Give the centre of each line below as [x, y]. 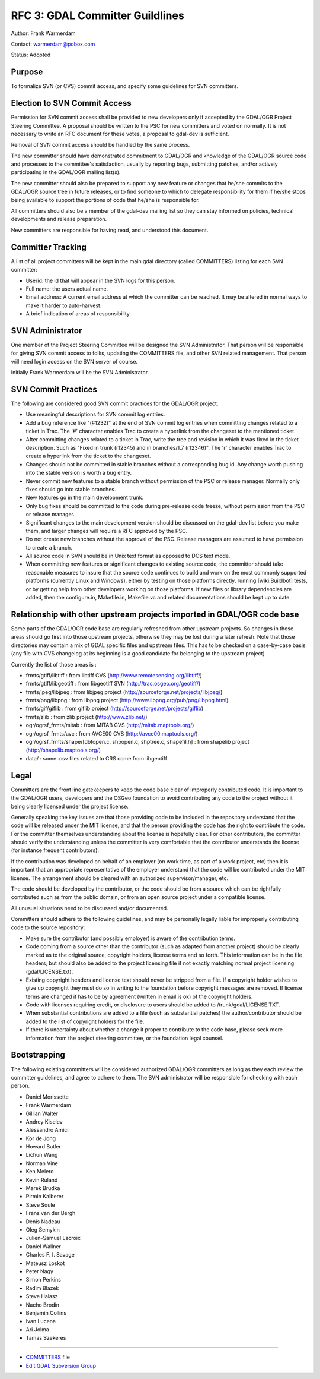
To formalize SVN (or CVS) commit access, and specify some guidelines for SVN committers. [125, 86]
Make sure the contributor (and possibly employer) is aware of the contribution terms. [130, 938]
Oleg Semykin [43, 1229]
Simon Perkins [44, 1280]
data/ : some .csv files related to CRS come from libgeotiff [97, 758]
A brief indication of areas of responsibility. [79, 314]
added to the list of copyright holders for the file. [85, 1021]
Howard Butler [44, 1147]
